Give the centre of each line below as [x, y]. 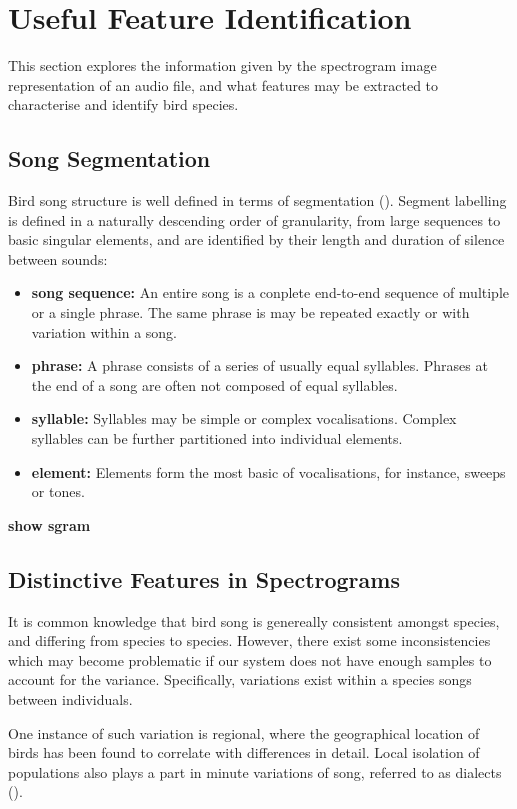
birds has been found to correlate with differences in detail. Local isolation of [244, 752]
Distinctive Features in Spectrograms [204, 578]
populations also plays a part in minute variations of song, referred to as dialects [255, 771]
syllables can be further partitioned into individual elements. [217, 438]
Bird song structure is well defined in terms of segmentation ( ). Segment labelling [257, 200]
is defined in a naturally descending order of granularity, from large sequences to [254, 219]
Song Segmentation [109, 158]
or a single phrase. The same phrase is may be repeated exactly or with [250, 312]
